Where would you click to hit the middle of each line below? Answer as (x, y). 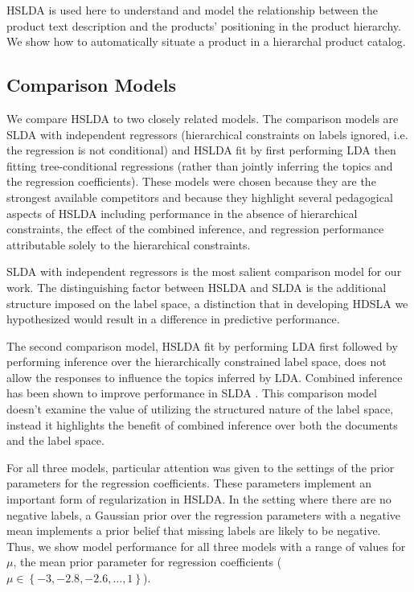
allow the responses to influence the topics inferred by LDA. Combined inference (205, 377)
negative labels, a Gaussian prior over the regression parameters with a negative (204, 514)
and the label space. (55, 440)
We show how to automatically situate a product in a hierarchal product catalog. (206, 41)
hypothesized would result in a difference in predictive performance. (173, 319)
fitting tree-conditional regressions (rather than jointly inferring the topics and (200, 165)
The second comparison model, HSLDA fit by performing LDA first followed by (202, 345)
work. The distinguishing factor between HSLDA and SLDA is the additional (197, 287)
